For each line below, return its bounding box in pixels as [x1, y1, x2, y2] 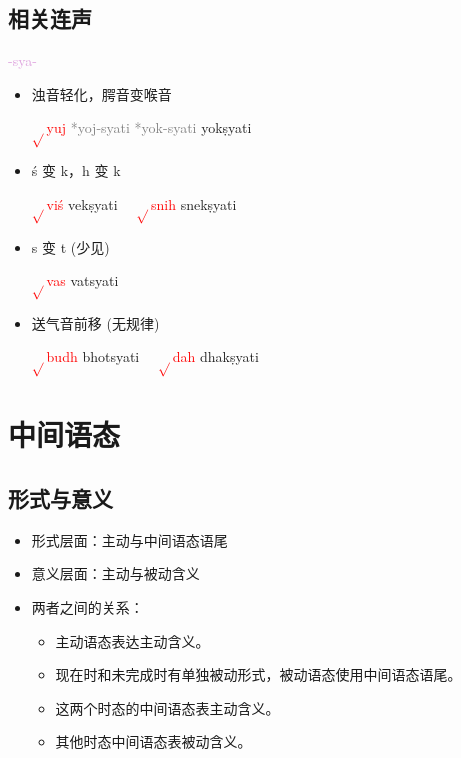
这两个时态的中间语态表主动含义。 [55, 697, 280, 718]
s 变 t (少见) [31, 236, 110, 257]
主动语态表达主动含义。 [55, 630, 210, 651]
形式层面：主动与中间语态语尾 [31, 529, 228, 550]
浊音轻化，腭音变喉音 [31, 83, 172, 104]
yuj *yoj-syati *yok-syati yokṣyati [46, 117, 252, 138]
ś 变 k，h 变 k [31, 160, 121, 181]
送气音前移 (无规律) [31, 312, 160, 333]
